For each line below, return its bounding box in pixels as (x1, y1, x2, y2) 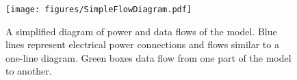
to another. (5, 64, 52, 78)
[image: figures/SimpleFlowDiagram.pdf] (5, 5, 192, 14)
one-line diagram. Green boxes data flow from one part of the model (5, 50, 292, 64)
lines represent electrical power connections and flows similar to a (5, 37, 279, 52)
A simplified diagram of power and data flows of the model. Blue (5, 24, 277, 38)
